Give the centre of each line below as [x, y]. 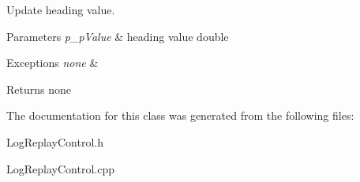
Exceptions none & [52, 63]
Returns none [39, 89]
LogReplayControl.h [55, 141]
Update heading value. [61, 9]
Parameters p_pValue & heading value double [118, 36]
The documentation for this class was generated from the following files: [180, 115]
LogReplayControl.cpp [60, 168]
